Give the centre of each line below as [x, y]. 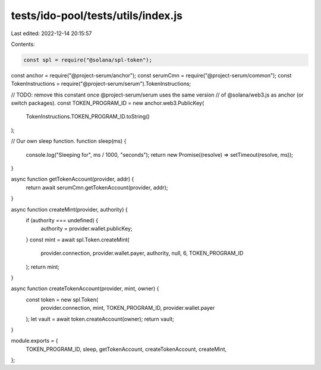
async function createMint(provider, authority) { [69, 209]
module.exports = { [34, 341]
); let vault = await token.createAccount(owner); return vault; [100, 319]
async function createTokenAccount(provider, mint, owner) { [85, 288]
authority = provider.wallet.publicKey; [87, 229]
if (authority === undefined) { [62, 220]
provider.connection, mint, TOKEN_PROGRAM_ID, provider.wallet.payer [128, 308]
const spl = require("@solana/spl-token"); [88, 60]
